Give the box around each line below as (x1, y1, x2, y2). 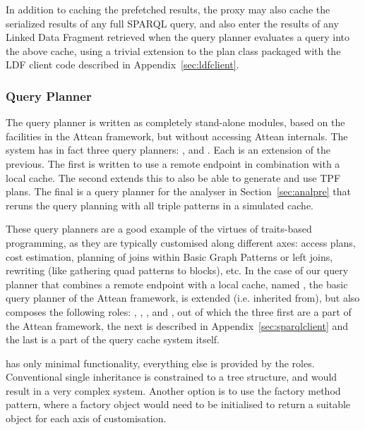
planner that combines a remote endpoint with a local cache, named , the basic (6, 276, 348, 291)
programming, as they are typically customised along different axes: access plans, (6, 235, 356, 250)
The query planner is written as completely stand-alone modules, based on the (6, 115, 345, 130)
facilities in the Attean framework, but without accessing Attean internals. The (6, 128, 348, 143)
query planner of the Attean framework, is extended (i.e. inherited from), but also (6, 290, 360, 305)
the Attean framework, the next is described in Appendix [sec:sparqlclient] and (6, 318, 349, 333)
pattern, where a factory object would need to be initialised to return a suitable (6, 397, 351, 412)
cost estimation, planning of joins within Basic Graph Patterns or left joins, (6, 249, 333, 264)
